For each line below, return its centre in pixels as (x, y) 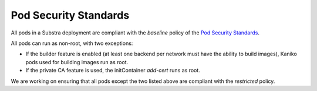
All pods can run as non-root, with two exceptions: (72, 43)
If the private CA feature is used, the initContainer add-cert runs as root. (113, 71)
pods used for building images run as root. (77, 62)
